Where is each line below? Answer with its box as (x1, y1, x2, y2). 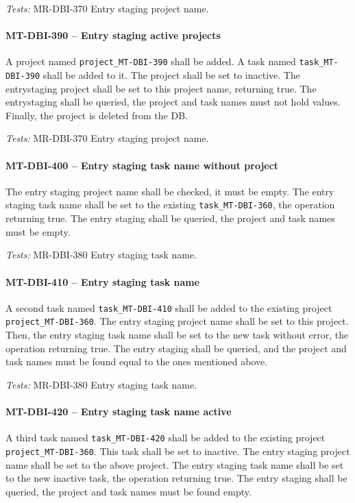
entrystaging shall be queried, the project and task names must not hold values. (5, 95, 341, 109)
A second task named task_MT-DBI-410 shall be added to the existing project (5, 300, 332, 315)
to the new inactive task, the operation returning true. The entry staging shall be (5, 471, 347, 485)
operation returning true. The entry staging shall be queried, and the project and (5, 341, 347, 355)
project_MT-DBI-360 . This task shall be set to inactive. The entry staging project (5, 443, 350, 458)
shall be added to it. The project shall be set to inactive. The (42, 68, 300, 82)
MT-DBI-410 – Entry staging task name (5, 274, 200, 289)
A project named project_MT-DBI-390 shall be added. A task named (5, 54, 296, 69)
